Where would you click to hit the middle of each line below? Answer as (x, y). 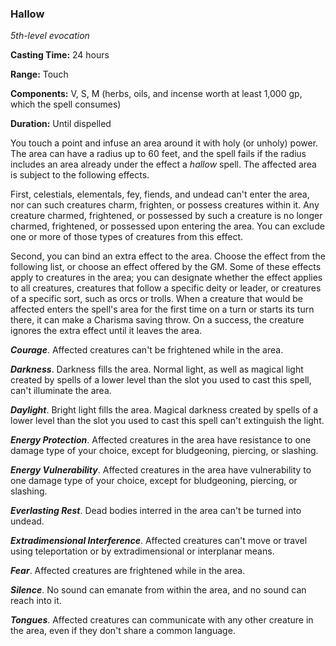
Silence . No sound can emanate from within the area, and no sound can (158, 590)
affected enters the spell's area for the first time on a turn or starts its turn (162, 309)
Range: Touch (39, 74)
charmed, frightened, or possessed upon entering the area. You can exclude (167, 226)
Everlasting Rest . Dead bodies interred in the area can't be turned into (156, 511)
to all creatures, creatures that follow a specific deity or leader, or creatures (166, 288)
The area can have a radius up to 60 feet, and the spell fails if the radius (158, 154)
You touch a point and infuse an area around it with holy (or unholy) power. (164, 143)
